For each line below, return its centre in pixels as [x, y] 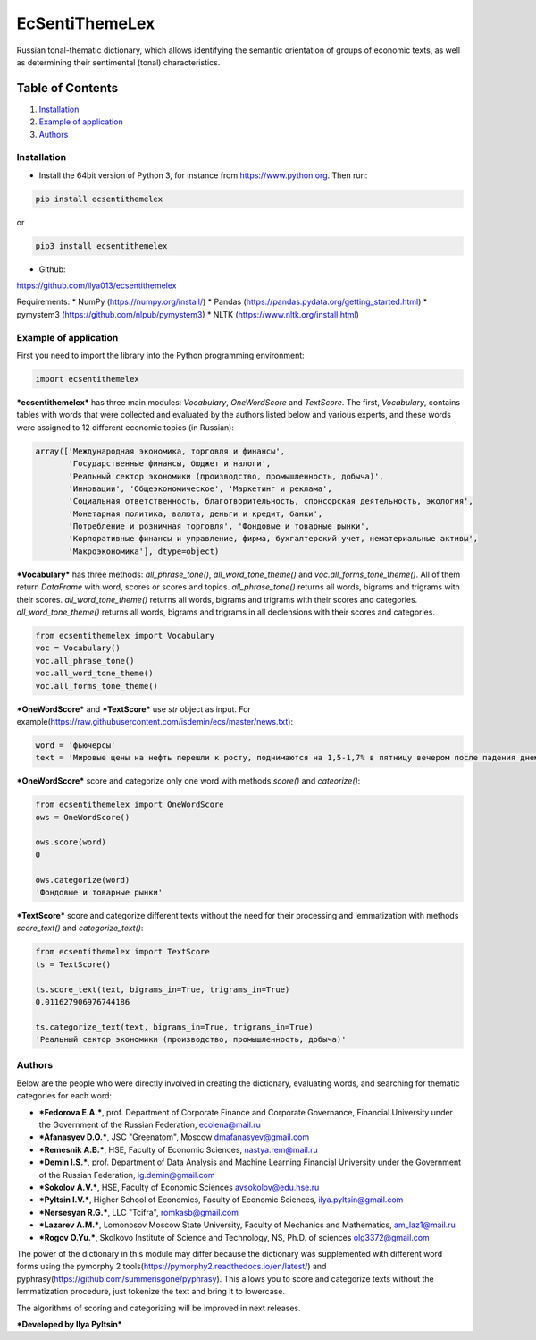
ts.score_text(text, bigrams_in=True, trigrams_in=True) [163, 989]
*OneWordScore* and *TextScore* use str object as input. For [134, 709]
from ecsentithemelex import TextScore [122, 952]
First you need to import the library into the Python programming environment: [161, 356]
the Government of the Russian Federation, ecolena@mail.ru [150, 1125]
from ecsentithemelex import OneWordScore [130, 805]
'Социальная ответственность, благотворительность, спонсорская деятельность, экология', [271, 501]
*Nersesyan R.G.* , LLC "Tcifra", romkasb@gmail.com [138, 1212]
